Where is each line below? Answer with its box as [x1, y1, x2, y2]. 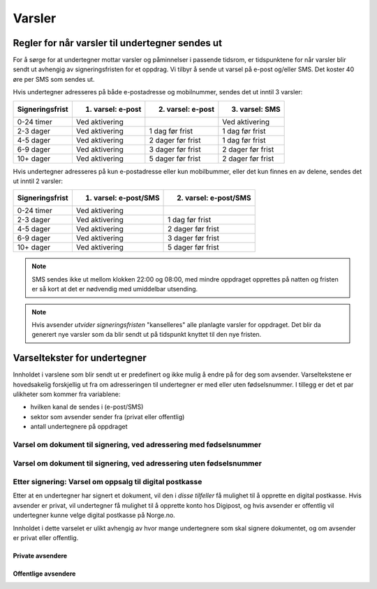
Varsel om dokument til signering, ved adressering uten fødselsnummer [13, 458, 262, 468]
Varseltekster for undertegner [13, 352, 147, 364]
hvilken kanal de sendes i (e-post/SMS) [30, 402, 144, 412]
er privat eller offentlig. [13, 534, 79, 542]
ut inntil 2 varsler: [13, 177, 63, 185]
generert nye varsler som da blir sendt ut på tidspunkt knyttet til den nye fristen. [31, 330, 262, 339]
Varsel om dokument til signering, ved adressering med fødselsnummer [13, 439, 262, 449]
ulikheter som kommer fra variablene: [13, 390, 121, 398]
